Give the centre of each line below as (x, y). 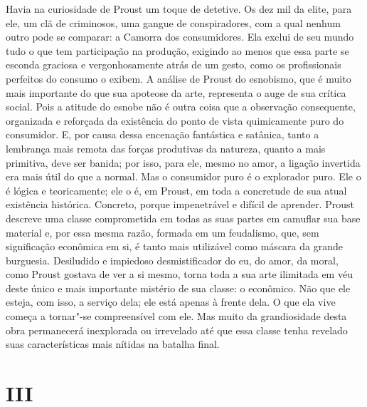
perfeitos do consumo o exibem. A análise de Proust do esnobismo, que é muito (179, 78)
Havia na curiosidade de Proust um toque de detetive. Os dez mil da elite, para (179, 9)
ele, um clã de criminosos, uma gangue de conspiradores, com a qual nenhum (173, 22)
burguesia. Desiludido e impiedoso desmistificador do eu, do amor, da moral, (172, 260)
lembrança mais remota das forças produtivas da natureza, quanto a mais (166, 148)
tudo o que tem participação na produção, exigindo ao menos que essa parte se (177, 50)
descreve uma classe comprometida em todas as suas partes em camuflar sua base (183, 218)
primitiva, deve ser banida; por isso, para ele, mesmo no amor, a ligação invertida (183, 162)
